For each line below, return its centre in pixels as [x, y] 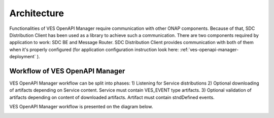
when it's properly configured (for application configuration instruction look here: [94, 49]
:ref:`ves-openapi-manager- [209, 49]
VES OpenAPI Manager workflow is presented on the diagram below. [81, 107]
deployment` [23, 57]
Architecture [37, 13]
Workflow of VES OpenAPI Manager [67, 71]
